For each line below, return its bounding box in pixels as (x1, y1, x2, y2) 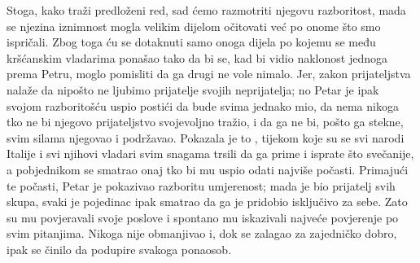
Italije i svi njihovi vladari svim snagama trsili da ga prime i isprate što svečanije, (7, 145, 414, 162)
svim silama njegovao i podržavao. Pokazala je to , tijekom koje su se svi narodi (7, 129, 405, 146)
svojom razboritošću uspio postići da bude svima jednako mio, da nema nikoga (7, 97, 399, 114)
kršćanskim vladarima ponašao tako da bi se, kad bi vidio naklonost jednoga (7, 49, 387, 66)
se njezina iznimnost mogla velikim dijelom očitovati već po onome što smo (7, 17, 381, 34)
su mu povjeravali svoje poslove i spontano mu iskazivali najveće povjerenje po (7, 208, 399, 226)
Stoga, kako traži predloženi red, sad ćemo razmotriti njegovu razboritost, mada (7, 2, 406, 18)
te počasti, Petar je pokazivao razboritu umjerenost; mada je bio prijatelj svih (7, 177, 396, 194)
